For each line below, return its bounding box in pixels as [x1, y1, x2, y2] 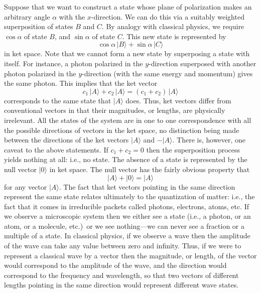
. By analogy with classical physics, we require [101, 21, 244, 32]
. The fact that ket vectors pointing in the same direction [59, 181, 235, 192]
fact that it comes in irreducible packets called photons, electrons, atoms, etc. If [4, 201, 249, 211]
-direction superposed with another [149, 58, 256, 68]
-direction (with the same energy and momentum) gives [82, 68, 253, 78]
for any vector [4, 181, 47, 192]
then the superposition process [146, 144, 240, 155]
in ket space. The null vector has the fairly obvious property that [49, 164, 250, 174]
